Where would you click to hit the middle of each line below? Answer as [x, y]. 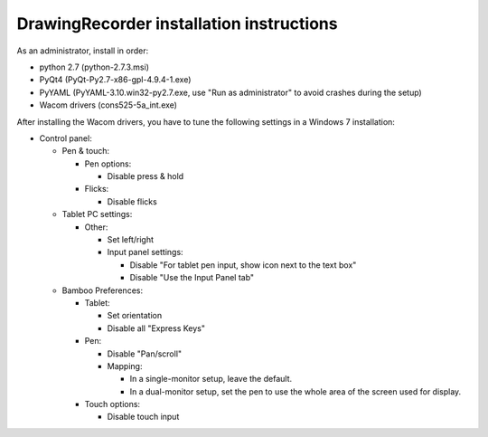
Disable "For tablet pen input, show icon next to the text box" [243, 265]
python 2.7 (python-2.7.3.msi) [94, 67]
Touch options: [112, 404]
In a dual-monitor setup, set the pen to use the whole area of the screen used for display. [296, 391]
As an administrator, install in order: [83, 51]
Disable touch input [143, 417]
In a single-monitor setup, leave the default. [211, 379]
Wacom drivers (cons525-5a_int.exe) [108, 105]
